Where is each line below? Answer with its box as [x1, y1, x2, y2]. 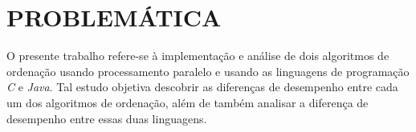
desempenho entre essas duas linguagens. [6, 110, 207, 126]
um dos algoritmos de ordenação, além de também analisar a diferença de [6, 94, 369, 110]
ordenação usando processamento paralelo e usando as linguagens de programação [6, 62, 410, 79]
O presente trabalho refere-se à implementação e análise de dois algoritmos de [6, 47, 389, 64]
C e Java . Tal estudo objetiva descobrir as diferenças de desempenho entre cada [6, 78, 398, 95]
